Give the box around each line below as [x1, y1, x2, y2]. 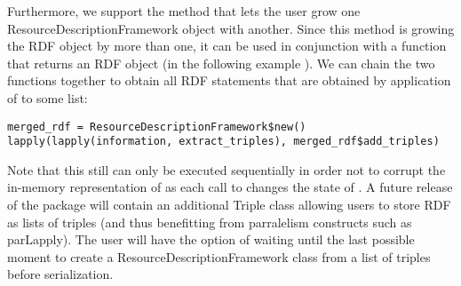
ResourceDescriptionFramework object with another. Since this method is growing [7, 19, 455, 37]
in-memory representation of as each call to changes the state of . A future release [7, 178, 453, 196]
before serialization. [7, 265, 114, 283]
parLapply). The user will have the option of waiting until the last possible [7, 230, 415, 249]
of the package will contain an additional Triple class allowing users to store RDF [7, 195, 451, 214]
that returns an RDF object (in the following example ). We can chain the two [7, 53, 435, 72]
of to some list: [7, 88, 88, 107]
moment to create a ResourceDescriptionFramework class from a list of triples [7, 247, 431, 266]
